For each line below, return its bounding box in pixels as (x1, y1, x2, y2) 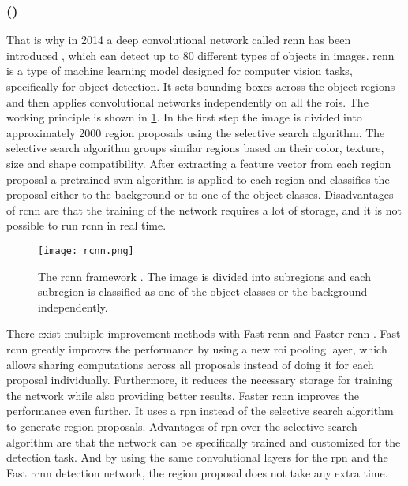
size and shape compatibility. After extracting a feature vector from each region (6, 155, 391, 171)
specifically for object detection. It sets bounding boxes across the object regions (6, 78, 395, 94)
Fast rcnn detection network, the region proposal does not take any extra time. (6, 464, 388, 480)
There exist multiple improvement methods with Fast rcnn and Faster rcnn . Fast (6, 325, 401, 342)
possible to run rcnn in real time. (6, 217, 167, 234)
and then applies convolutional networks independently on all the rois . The (6, 93, 369, 110)
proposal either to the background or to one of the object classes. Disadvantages (6, 186, 394, 203)
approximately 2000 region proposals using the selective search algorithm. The (6, 124, 385, 140)
